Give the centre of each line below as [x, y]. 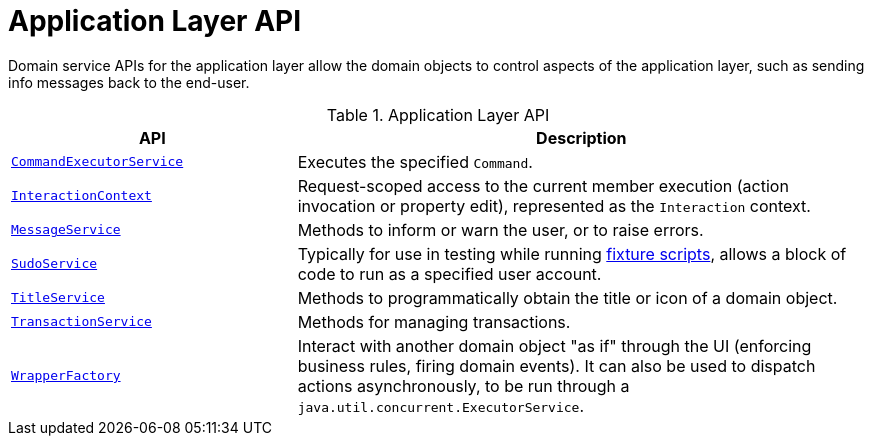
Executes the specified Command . [415, 161]
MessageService [66, 230]
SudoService [54, 264]
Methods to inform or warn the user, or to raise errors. [500, 229]
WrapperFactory [66, 376]
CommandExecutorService [97, 162]
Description [581, 137]
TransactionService [81, 322]
